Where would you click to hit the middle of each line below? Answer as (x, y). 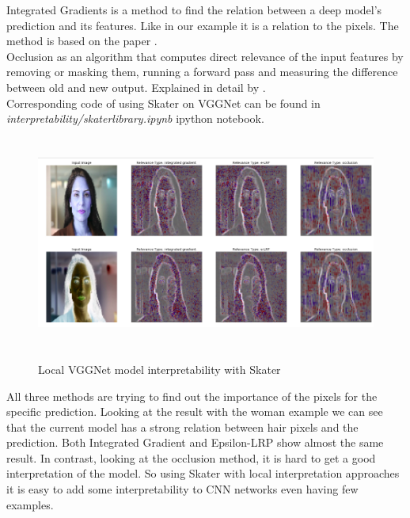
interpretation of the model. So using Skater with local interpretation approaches (203, 473)
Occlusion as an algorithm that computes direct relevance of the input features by (205, 56)
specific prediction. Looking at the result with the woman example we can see (195, 411)
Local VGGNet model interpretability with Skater (159, 369)
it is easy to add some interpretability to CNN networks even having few (182, 489)
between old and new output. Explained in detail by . (136, 87)
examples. (30, 504)
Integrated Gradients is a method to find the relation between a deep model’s (194, 10)
